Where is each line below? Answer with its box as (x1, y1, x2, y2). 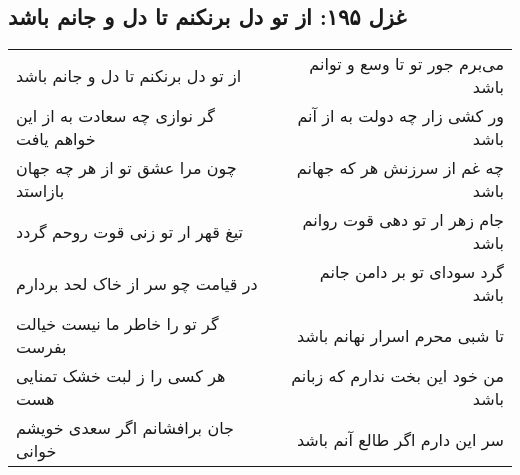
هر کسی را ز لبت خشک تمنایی (16, 364, 226, 388)
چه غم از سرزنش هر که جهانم (296, 156, 504, 180)
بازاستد (16, 179, 65, 203)
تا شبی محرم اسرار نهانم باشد (297, 323, 504, 347)
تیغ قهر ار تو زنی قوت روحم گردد (16, 219, 244, 243)
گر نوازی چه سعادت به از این (16, 104, 215, 128)
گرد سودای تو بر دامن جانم (319, 260, 504, 284)
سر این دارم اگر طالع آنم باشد (296, 427, 504, 451)
